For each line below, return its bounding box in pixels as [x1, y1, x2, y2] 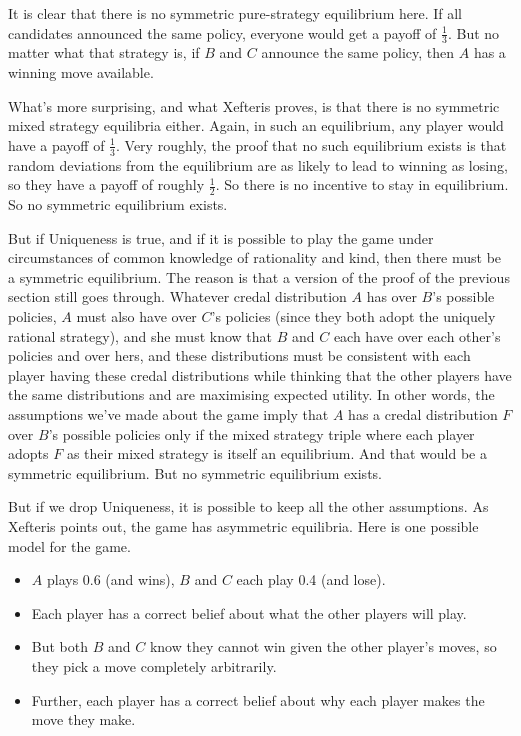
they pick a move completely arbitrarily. [31, 655, 277, 676]
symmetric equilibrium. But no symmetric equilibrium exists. [8, 462, 382, 483]
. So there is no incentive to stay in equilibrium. [215, 174, 509, 195]
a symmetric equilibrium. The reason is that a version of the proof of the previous [8, 266, 510, 287]
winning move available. [8, 62, 154, 83]
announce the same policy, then [261, 42, 455, 63]
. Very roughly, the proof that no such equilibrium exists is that [116, 134, 507, 155]
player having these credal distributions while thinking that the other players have [8, 364, 512, 385]
